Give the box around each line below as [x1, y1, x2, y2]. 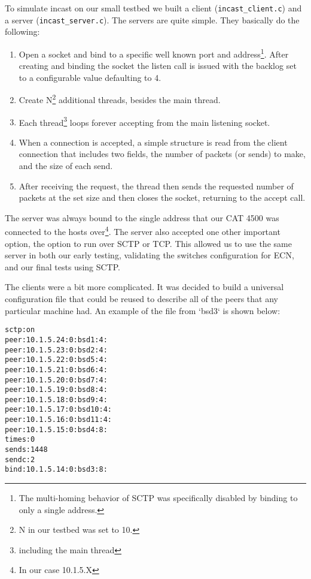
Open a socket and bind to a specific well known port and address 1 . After [19, 46, 289, 60]
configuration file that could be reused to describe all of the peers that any [5, 292, 278, 305]
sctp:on [5, 325, 35, 334]
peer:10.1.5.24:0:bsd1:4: [5, 335, 108, 344]
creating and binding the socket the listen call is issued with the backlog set [19, 59, 297, 72]
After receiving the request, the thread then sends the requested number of [19, 179, 294, 192]
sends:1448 [5, 445, 48, 454]
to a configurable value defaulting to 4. [19, 71, 161, 83]
